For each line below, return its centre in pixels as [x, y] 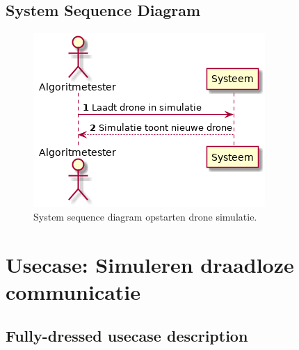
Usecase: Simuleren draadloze [150, 264]
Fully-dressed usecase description [127, 336]
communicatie [73, 291]
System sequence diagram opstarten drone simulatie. [145, 216]
